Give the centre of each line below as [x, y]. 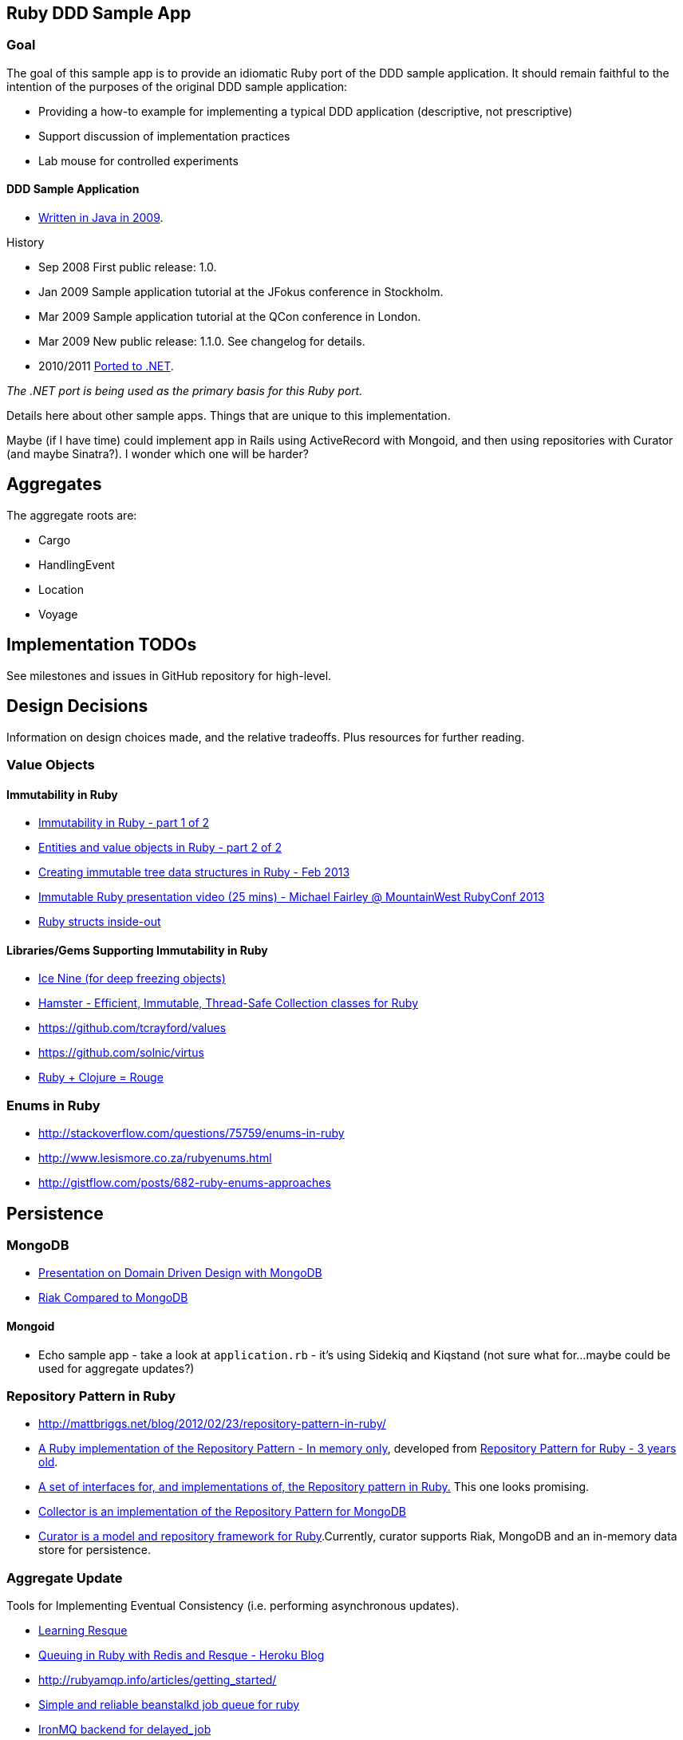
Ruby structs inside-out [100, 922]
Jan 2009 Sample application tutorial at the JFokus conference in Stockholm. [241, 292]
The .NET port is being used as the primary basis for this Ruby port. [185, 391]
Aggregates [54, 484]
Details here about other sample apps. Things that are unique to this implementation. [229, 416]
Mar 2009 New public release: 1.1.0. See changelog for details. [202, 342]
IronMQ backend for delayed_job [125, 1730]
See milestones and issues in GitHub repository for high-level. [169, 675]
